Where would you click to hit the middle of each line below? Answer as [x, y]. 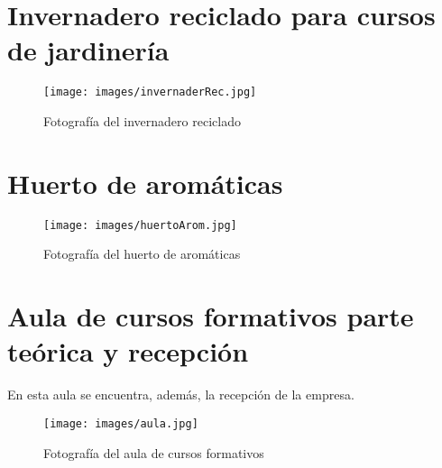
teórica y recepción [128, 351]
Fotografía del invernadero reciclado [142, 120]
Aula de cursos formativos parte [211, 316]
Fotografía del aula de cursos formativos [154, 452]
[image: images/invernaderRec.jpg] [150, 92]
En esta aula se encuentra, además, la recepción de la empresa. [181, 395]
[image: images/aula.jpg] [121, 423]
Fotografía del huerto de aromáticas [142, 254]
